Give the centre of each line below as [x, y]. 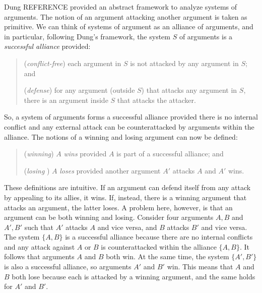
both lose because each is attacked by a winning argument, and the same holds [134, 276]
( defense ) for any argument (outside [79, 90]
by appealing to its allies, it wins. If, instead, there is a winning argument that [125, 197]
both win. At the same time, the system [168, 256]
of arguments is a [206, 36]
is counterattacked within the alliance [159, 246]
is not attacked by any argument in [184, 63]
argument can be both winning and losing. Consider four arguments [109, 217]
